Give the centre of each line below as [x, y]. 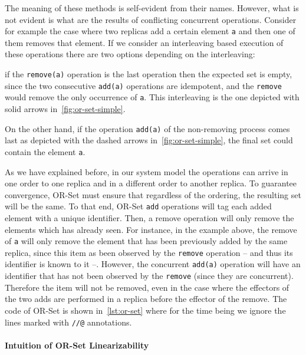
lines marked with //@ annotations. [68, 322]
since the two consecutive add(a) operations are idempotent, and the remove [144, 85]
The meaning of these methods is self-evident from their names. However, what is [152, 8]
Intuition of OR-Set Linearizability [77, 345]
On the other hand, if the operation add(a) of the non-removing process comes [147, 128]
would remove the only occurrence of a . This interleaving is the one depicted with [152, 97]
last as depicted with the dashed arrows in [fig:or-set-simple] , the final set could [149, 140]
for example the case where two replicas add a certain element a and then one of [150, 31]
